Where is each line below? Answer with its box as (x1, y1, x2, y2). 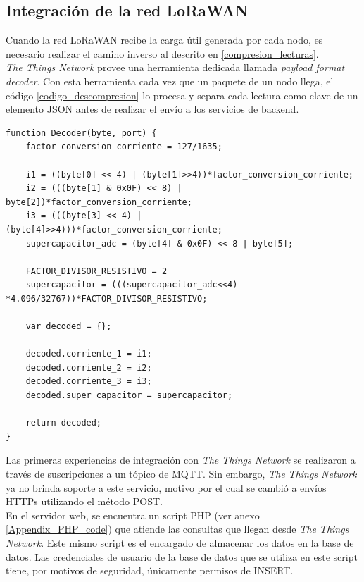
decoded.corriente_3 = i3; (25, 376, 152, 387)
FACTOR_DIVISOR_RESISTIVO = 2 (25, 266, 168, 276)
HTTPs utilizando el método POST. (6, 494, 163, 509)
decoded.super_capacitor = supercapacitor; (25, 390, 233, 401)
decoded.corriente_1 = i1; (25, 349, 152, 359)
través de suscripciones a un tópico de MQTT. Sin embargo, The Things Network (6, 466, 357, 481)
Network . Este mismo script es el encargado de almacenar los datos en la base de (6, 535, 354, 550)
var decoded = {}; (25, 321, 112, 332)
